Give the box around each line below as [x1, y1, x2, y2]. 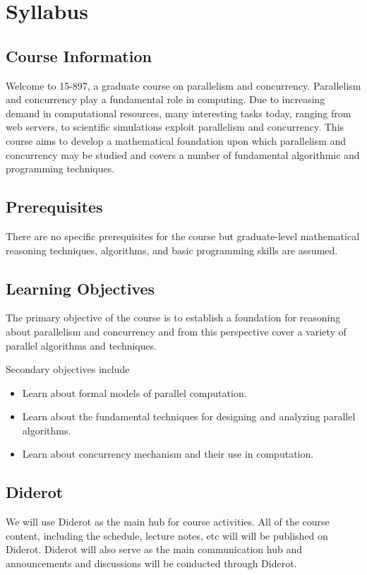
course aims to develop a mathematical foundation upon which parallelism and [6, 133, 347, 148]
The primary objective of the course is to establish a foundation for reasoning [6, 310, 341, 325]
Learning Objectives [6, 277, 155, 299]
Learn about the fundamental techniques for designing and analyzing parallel [22, 409, 356, 424]
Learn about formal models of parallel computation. [22, 385, 247, 400]
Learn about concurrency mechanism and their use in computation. [22, 446, 314, 461]
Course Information [6, 45, 152, 66]
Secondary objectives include [6, 362, 130, 377]
